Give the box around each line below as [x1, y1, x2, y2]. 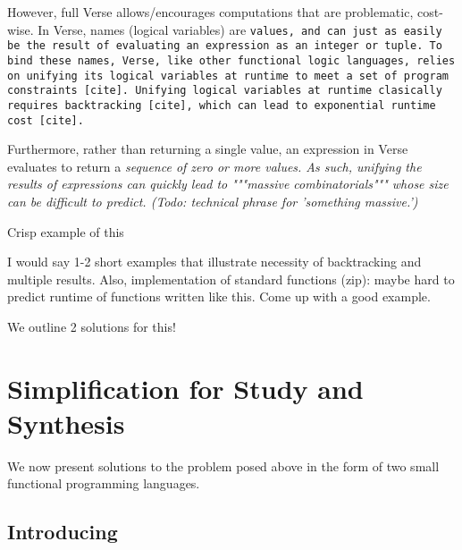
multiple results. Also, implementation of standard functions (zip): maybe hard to [7, 269, 455, 288]
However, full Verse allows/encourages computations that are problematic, [7, 3, 414, 21]
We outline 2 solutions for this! [7, 317, 176, 335]
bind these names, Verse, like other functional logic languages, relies [7, 54, 456, 67]
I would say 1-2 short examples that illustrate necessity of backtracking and [7, 252, 422, 271]
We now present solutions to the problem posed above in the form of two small [7, 456, 440, 475]
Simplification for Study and [7, 369, 364, 406]
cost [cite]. [7, 114, 84, 127]
